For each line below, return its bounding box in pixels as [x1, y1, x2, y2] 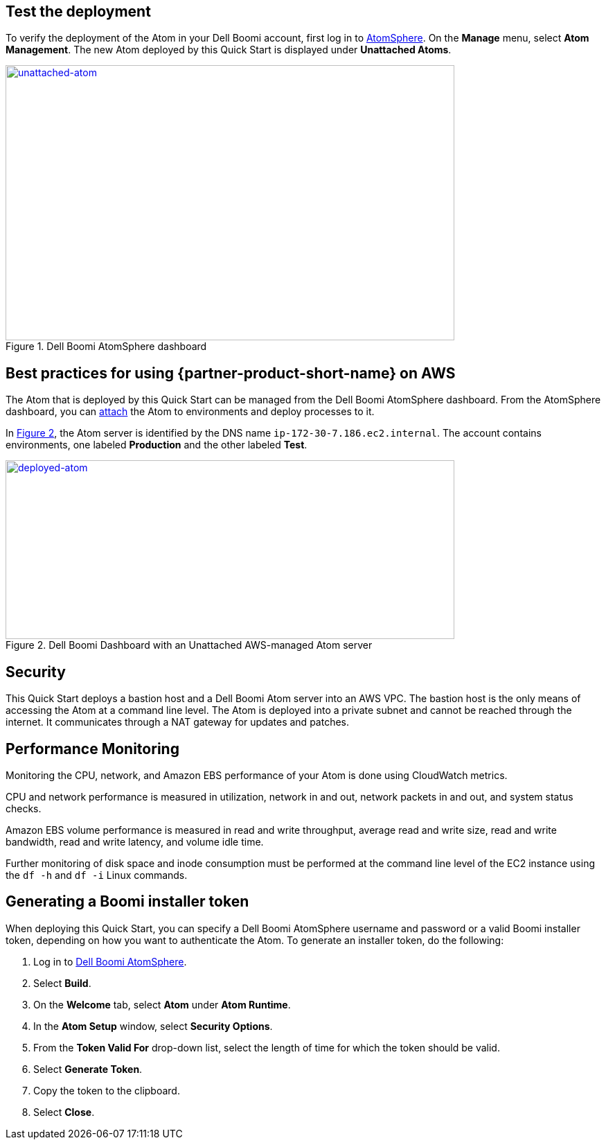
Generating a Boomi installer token [6, 893, 249, 911]
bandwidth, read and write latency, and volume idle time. [6, 835, 264, 848]
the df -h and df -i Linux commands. [6, 868, 188, 881]
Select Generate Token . [33, 1063, 143, 1075]
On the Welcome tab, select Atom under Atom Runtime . [33, 998, 291, 1011]
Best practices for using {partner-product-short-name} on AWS [6, 364, 456, 382]
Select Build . [33, 977, 91, 989]
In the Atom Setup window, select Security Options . [33, 1020, 273, 1032]
